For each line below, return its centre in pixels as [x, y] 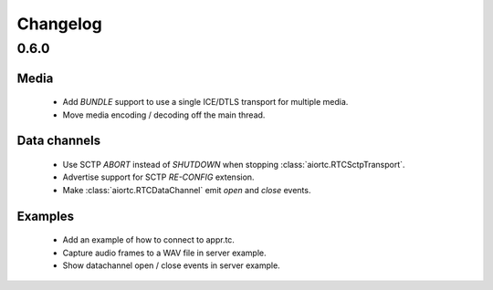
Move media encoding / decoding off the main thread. [164, 115]
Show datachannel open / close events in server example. [171, 265]
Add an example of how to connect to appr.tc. [148, 240]
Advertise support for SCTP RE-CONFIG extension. [158, 177]
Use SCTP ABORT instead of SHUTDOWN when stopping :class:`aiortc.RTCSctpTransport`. [234, 165]
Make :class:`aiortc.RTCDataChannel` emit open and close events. [187, 190]
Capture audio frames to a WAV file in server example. [164, 253]
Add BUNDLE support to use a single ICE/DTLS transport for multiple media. [205, 102]
